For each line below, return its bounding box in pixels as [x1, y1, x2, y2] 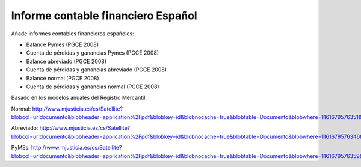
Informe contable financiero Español [11, 9, 198, 22]
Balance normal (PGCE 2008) [26, 74, 99, 82]
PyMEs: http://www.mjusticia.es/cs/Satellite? [11, 144, 122, 151]
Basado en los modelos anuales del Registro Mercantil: [11, 94, 147, 102]
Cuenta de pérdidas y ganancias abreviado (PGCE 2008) [26, 66, 167, 73]
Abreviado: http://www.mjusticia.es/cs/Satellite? [11, 124, 131, 132]
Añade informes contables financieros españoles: [11, 30, 135, 37]
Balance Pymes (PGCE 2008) [26, 41, 99, 48]
